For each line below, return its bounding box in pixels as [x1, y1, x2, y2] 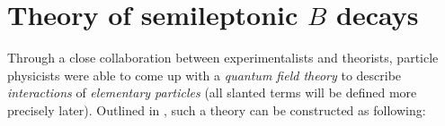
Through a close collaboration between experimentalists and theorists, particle [7, 48, 439, 67]
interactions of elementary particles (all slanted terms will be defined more [7, 83, 417, 102]
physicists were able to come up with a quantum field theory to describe [7, 65, 402, 84]
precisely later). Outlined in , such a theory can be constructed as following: [7, 100, 426, 119]
